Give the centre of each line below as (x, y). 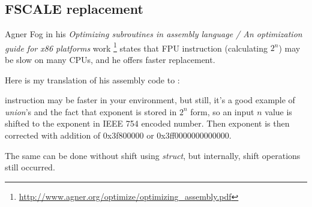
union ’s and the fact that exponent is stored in (91, 111)
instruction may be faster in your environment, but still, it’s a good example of (150, 100)
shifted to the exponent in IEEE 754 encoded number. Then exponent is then (147, 123)
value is (278, 111)
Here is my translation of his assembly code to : (92, 79)
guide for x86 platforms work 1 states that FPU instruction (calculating (136, 47)
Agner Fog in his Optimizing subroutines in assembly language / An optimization (154, 34)
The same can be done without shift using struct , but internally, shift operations (153, 155)
